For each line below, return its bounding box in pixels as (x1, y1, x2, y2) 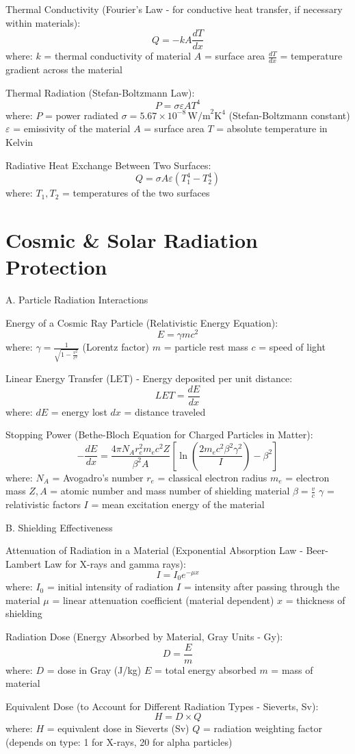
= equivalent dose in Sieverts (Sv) (47, 721, 189, 736)
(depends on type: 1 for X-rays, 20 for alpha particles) (5, 735, 233, 749)
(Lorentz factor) (82, 340, 150, 354)
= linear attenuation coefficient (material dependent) (52, 592, 274, 607)
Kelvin (5, 134, 34, 149)
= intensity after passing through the (183, 579, 340, 594)
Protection (5, 253, 107, 281)
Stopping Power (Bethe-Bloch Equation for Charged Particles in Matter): (5, 427, 313, 442)
